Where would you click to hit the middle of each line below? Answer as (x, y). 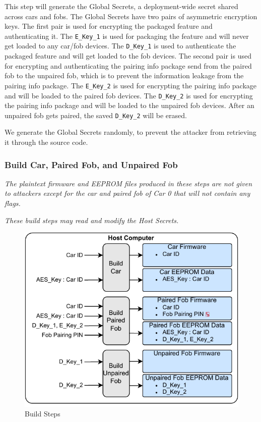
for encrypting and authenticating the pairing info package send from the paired (128, 65)
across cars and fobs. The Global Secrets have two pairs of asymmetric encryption (131, 16)
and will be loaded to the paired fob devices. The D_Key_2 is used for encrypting (129, 95)
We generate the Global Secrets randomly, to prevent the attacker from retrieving (130, 132)
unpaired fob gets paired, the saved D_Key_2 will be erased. (96, 115)
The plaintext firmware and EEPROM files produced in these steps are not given (128, 183)
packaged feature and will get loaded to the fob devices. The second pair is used (128, 56)
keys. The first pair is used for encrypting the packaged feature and (109, 26)
